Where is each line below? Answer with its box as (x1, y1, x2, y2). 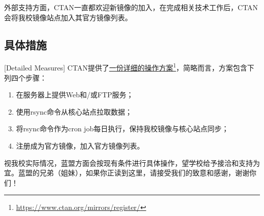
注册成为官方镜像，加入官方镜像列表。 (16, 140, 144, 151)
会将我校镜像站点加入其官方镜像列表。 (4, 12, 132, 22)
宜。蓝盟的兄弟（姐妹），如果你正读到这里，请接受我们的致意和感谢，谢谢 (4, 167, 249, 178)
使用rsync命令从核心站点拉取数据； (16, 106, 133, 117)
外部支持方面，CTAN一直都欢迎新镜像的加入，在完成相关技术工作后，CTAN (4, 2, 258, 12)
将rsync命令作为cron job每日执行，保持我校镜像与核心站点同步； (16, 123, 229, 134)
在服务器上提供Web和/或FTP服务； (16, 89, 134, 100)
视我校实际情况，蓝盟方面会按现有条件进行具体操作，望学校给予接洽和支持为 (4, 157, 260, 168)
